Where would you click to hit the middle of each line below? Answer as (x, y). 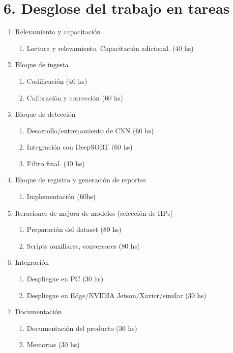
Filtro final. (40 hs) (56, 163)
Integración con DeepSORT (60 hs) (80, 147)
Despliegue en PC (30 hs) (65, 279)
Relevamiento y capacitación (58, 32)
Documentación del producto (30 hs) (82, 328)
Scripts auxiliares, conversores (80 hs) (83, 245)
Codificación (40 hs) (57, 81)
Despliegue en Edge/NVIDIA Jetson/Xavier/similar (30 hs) (116, 295)
